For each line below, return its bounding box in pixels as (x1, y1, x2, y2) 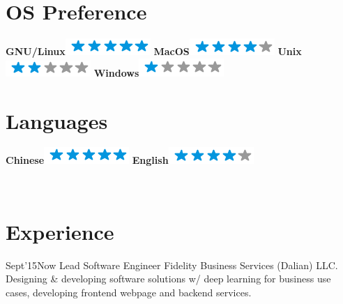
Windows (93, 65, 139, 79)
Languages (6, 106, 108, 135)
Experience (6, 217, 114, 245)
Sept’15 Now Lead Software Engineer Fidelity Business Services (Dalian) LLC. (6, 257, 338, 272)
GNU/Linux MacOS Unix (6, 44, 302, 59)
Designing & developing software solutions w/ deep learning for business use (6, 271, 331, 286)
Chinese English (6, 153, 169, 167)
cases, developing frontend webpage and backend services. (6, 284, 252, 299)
